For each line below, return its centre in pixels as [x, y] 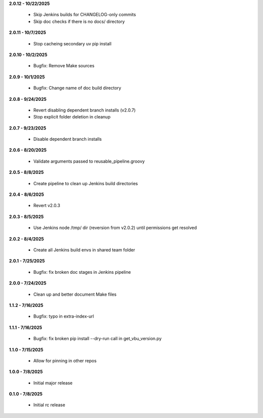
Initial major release [53, 383]
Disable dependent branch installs [67, 139]
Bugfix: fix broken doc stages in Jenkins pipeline [82, 272]
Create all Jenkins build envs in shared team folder [84, 250]
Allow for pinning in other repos [65, 361]
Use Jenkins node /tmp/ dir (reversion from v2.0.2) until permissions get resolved [115, 228]
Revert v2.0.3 [47, 206]
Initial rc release [49, 405]
